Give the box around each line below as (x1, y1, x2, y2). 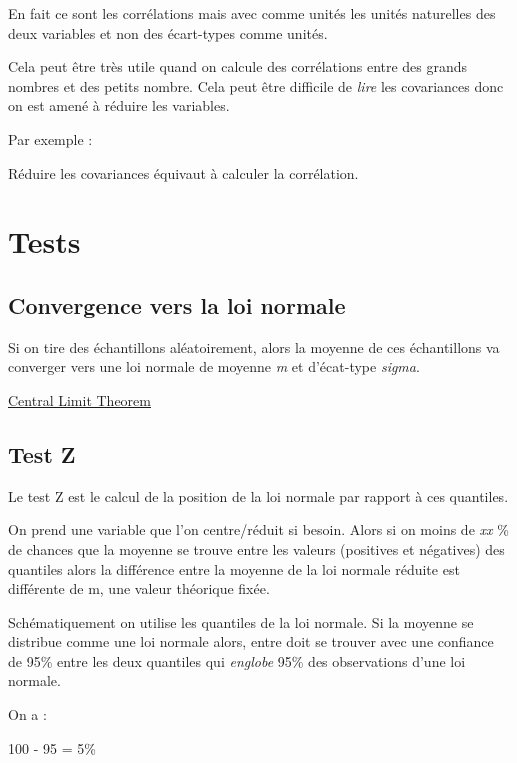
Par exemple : (8, 128, 93, 149)
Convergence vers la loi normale (8, 289, 346, 320)
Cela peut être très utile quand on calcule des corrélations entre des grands (8, 56, 468, 77)
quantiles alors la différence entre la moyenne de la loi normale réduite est (8, 558, 460, 579)
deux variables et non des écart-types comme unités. (8, 22, 328, 43)
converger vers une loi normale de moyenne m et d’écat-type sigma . (8, 356, 420, 377)
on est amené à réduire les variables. (8, 95, 230, 116)
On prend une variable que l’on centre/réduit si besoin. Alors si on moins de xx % (8, 519, 509, 540)
